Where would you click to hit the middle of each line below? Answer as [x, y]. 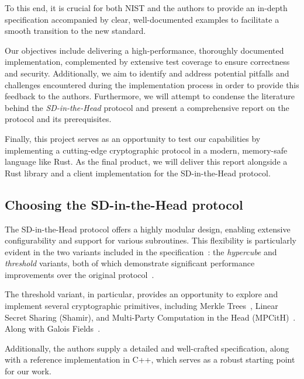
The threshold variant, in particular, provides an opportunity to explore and [141, 294]
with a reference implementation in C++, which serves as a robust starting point [150, 359]
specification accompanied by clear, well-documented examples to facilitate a [142, 19]
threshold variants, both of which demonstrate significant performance [130, 263]
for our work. [28, 371]
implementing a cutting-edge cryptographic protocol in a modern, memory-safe [146, 150]
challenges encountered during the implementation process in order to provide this [152, 84]
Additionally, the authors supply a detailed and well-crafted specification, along [147, 348]
